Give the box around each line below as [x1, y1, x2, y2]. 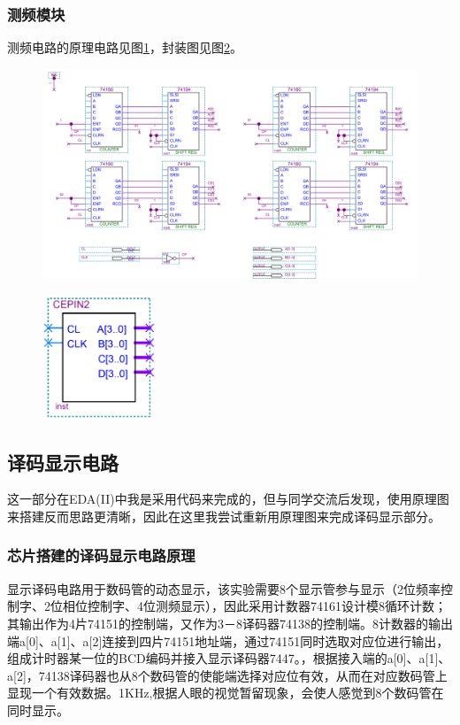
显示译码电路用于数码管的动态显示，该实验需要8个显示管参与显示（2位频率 [7, 579, 441, 598]
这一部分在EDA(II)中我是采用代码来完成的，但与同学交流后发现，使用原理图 [7, 490, 449, 508]
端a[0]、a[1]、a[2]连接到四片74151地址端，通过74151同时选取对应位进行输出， [7, 631, 449, 650]
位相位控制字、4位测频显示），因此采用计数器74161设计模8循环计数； [50, 597, 447, 615]
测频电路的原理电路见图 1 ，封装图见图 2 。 [7, 38, 242, 57]
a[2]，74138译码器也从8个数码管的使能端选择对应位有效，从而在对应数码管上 [7, 666, 448, 684]
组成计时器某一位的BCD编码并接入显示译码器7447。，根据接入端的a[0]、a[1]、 [7, 649, 451, 667]
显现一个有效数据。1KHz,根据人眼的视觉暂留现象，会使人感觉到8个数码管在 [7, 683, 444, 702]
